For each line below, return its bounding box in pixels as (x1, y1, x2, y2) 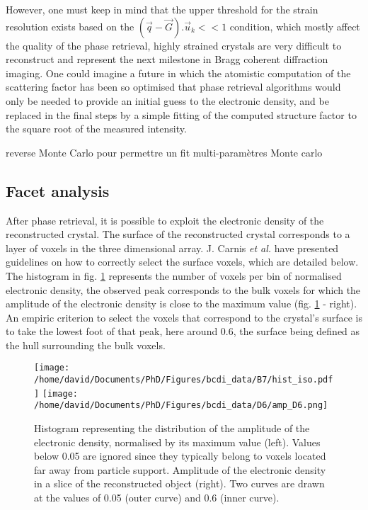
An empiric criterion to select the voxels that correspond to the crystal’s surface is (6, 310, 362, 324)
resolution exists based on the (6, 18, 134, 33)
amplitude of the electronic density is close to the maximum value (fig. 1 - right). (6, 296, 357, 311)
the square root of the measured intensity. (6, 121, 187, 136)
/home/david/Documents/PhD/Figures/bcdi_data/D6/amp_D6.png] (34, 400, 328, 411)
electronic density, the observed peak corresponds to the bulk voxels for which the (6, 282, 361, 297)
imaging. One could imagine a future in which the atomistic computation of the (6, 65, 351, 80)
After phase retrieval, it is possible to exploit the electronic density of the (6, 212, 324, 227)
